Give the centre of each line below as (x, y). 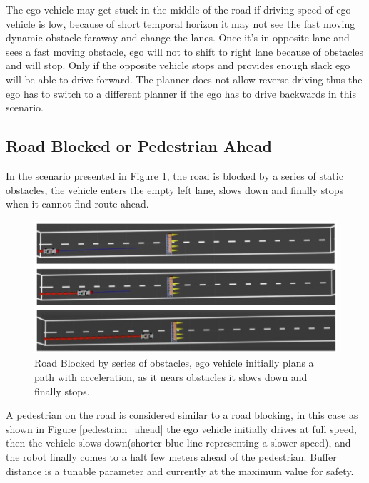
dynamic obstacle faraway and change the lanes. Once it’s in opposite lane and (178, 37)
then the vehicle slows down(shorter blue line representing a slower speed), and (178, 443)
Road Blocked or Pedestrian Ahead (139, 146)
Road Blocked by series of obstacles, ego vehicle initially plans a (174, 363)
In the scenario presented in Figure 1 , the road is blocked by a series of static (175, 175)
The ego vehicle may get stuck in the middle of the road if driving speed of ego (178, 9)
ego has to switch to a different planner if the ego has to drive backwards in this (181, 93)
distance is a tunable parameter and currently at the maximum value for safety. (180, 471)
